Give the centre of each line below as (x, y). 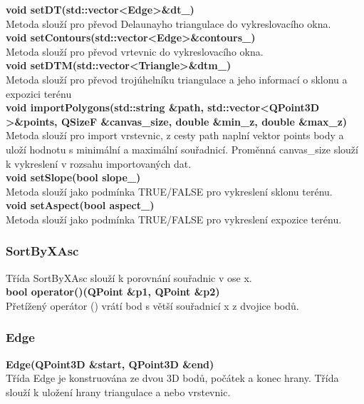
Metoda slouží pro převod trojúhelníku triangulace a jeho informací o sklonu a (177, 79)
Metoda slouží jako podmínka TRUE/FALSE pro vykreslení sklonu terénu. (169, 191)
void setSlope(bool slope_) (73, 177)
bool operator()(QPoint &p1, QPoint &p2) (113, 292)
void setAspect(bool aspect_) (80, 205)
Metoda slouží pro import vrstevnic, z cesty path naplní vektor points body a (175, 135)
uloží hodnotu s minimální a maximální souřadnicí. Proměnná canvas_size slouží (182, 149)
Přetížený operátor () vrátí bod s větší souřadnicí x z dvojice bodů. (152, 305)
